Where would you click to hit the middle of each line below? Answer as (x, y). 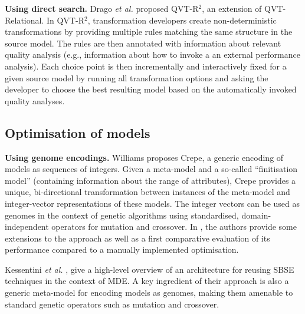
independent (27, 227)
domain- (256, 215)
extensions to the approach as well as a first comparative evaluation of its (137, 238)
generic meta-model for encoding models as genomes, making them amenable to (149, 292)
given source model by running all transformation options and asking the (137, 77)
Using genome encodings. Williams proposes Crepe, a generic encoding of (144, 157)
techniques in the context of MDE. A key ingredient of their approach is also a (147, 281)
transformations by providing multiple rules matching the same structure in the (149, 32)
